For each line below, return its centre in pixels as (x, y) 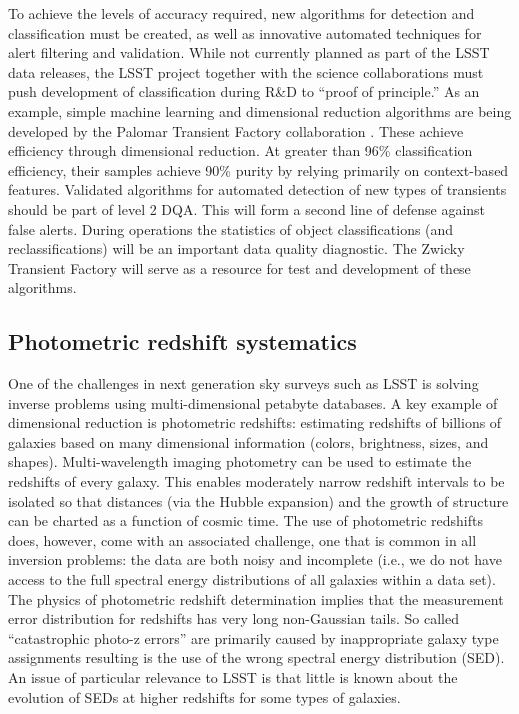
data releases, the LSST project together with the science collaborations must (246, 71)
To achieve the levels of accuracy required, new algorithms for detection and (241, 13)
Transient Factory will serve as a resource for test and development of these (239, 267)
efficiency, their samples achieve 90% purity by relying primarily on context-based (258, 169)
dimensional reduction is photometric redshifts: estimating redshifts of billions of (255, 422)
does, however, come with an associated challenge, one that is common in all (242, 539)
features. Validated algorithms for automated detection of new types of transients (257, 189)
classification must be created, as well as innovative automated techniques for (245, 32)
